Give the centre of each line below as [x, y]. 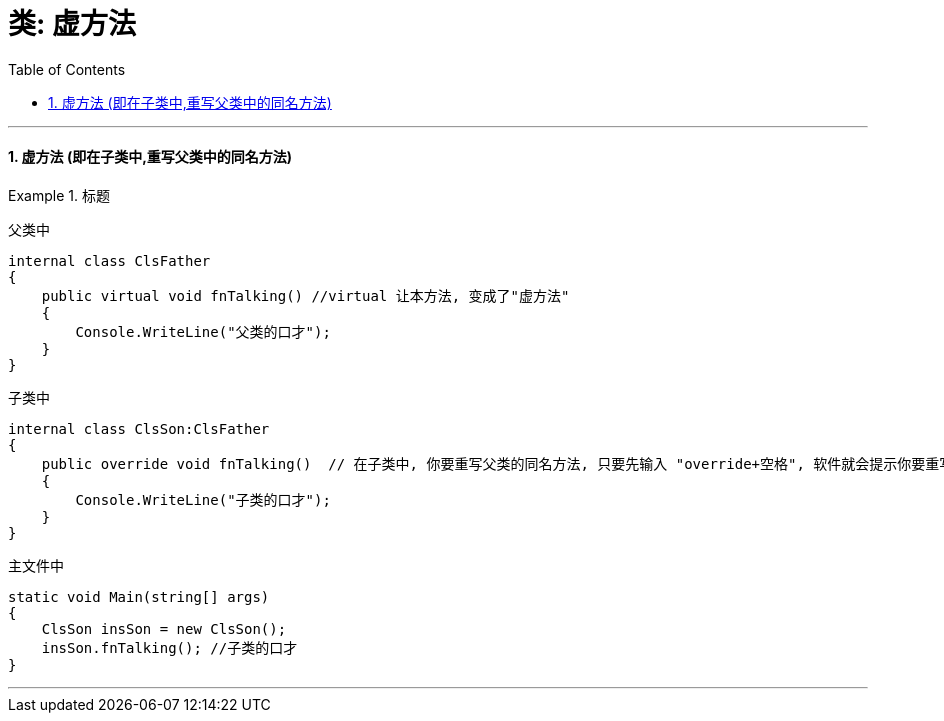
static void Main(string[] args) [139, 596]
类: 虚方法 [72, 24]
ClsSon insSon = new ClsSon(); [164, 628]
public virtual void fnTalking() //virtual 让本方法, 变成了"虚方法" [305, 295]
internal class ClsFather [109, 260]
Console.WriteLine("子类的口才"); [203, 499]
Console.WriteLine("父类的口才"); [203, 331]
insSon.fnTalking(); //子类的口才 [169, 647]
